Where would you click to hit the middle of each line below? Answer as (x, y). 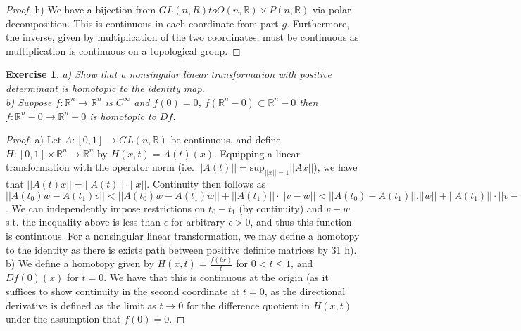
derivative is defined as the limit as (81, 305)
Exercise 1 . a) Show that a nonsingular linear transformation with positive (169, 74)
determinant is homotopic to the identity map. (105, 87)
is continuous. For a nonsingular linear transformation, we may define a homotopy (183, 235)
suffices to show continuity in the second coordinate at (123, 291)
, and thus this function (301, 222)
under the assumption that (63, 319)
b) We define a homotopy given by (80, 263)
